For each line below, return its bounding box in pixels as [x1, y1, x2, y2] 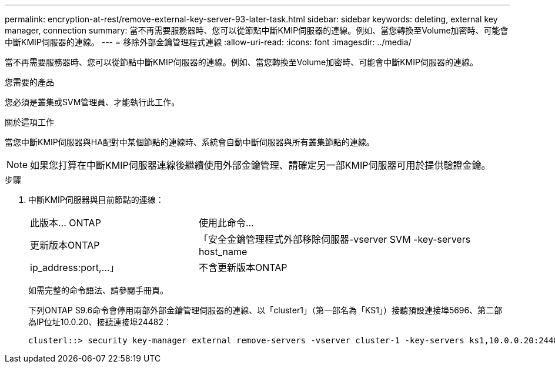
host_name [198, 246, 248, 257]
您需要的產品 [5, 77, 54, 87]
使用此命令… [198, 217, 254, 229]
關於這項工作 [5, 117, 54, 127]
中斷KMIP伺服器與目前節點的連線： [28, 195, 164, 205]
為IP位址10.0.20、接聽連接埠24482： [28, 317, 172, 327]
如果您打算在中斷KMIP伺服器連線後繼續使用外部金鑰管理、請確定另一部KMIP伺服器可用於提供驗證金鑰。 [30, 159, 491, 171]
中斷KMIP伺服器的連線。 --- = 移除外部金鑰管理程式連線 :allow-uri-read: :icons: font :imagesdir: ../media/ [5, 37, 412, 47]
